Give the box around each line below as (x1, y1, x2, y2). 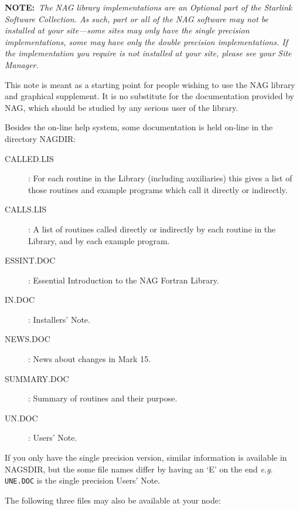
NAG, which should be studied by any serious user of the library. (5, 101, 238, 113)
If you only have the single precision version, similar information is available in (5, 451, 287, 464)
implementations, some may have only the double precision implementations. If (5, 35, 288, 48)
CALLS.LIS (5, 203, 47, 215)
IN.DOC (5, 293, 35, 306)
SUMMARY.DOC (5, 372, 69, 384)
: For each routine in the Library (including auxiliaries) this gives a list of (28, 172, 292, 184)
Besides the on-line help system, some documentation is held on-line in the (5, 121, 273, 133)
